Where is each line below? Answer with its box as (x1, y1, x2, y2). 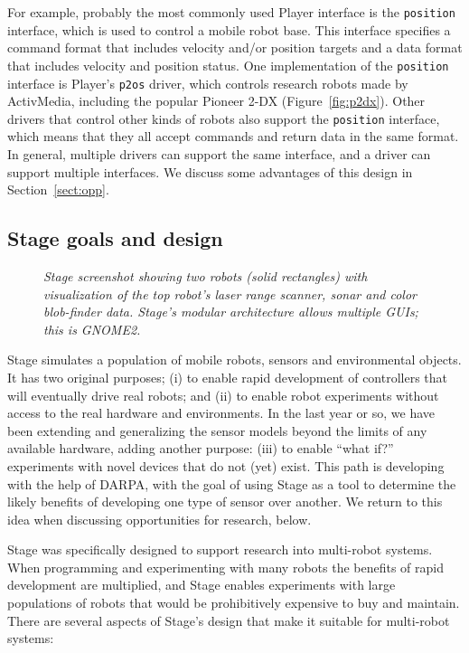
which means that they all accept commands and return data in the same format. (7, 127, 459, 146)
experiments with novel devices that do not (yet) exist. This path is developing (7, 456, 445, 475)
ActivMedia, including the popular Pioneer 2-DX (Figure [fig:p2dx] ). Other (7, 91, 426, 110)
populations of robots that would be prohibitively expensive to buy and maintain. (7, 593, 460, 612)
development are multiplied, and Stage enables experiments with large (7, 575, 396, 594)
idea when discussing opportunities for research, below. (7, 509, 312, 528)
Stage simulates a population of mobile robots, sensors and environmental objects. (7, 350, 462, 369)
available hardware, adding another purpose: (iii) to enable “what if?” (7, 439, 394, 458)
